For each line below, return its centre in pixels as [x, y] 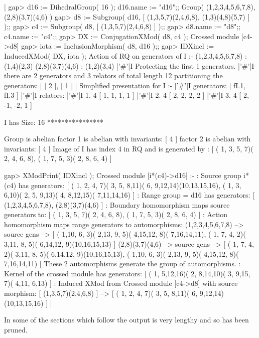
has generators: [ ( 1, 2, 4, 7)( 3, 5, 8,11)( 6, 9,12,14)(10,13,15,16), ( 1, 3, [130, 185]
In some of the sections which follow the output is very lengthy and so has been [126, 320]
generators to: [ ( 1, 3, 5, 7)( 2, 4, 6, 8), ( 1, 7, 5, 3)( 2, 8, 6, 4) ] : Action [116, 214]
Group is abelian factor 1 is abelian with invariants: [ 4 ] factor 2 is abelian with [127, 139]
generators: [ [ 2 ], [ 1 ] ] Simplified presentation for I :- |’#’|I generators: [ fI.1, [125, 85]
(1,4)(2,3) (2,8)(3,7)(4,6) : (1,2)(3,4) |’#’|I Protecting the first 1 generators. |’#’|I [129, 65]
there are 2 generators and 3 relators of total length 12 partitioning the [113, 75]
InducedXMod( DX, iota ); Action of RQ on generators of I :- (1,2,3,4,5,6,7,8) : [125, 55]
